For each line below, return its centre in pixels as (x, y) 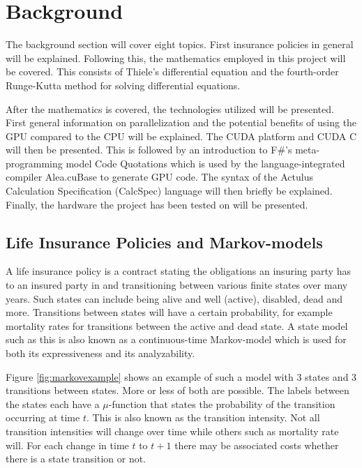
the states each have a (53, 403)
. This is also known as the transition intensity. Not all (203, 417)
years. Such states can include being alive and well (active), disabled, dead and (174, 298)
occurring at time (43, 417)
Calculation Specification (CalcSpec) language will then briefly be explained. (169, 191)
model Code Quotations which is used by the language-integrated (205, 163)
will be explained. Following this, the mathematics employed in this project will (176, 58)
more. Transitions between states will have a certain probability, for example (169, 312)
